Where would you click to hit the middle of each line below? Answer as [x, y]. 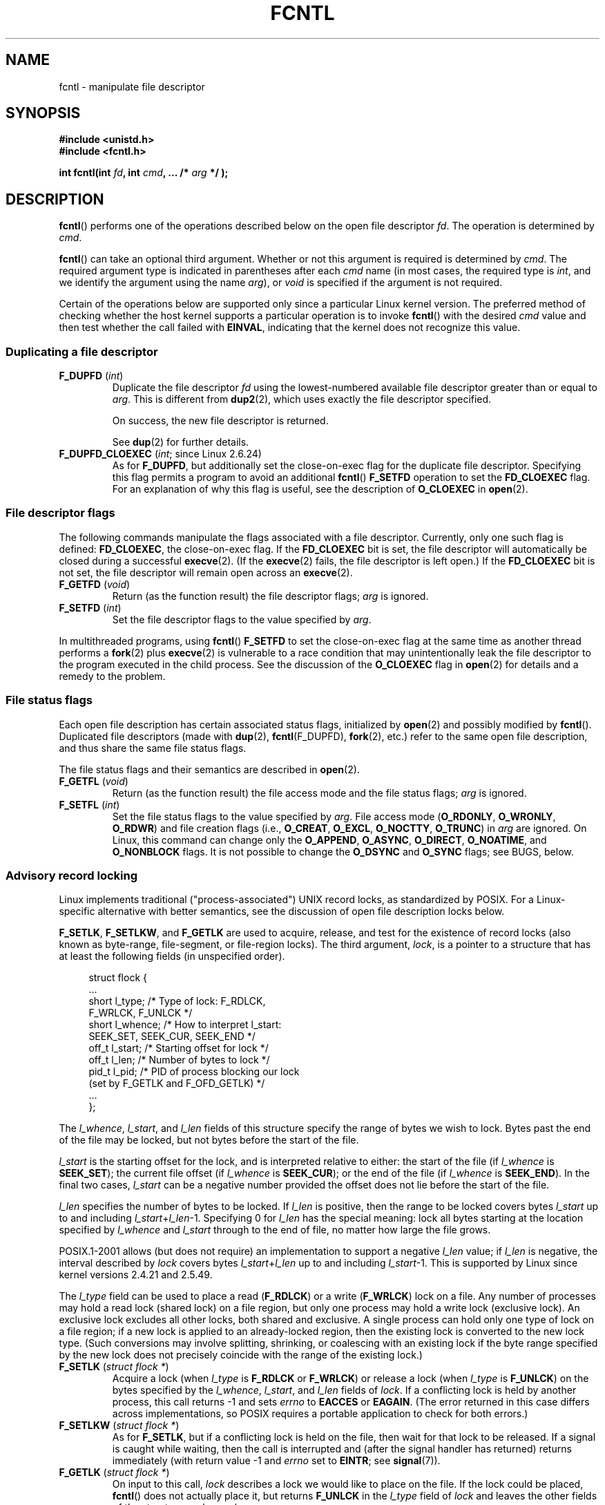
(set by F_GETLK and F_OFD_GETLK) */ [177, 1083]
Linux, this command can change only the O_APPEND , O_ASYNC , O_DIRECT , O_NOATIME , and [329, 840]
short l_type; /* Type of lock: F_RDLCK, [177, 1001]
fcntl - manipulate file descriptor [132, 86]
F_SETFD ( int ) [90, 607]
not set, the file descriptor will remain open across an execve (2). [206, 572]
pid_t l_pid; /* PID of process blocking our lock [194, 1072]
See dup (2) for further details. [181, 442]
